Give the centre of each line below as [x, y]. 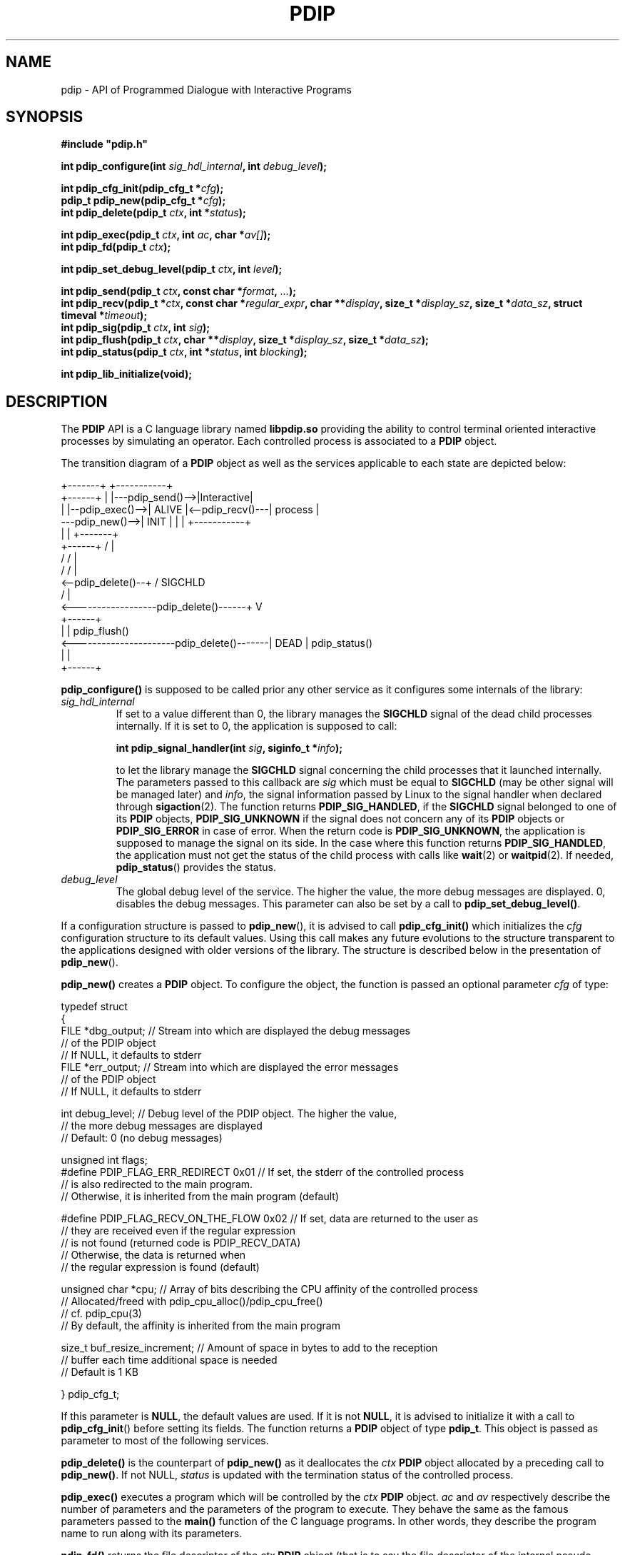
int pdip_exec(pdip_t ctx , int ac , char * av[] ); [166, 235]
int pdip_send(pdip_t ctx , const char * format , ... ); [179, 291]
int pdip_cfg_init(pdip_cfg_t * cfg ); [142, 188]
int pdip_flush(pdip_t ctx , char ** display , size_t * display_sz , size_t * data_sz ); [245, 340]
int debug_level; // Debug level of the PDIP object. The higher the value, [229, 1114]
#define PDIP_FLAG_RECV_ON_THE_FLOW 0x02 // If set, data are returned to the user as [270, 1219]
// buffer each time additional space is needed [169, 1360]
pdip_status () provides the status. [196, 867]
